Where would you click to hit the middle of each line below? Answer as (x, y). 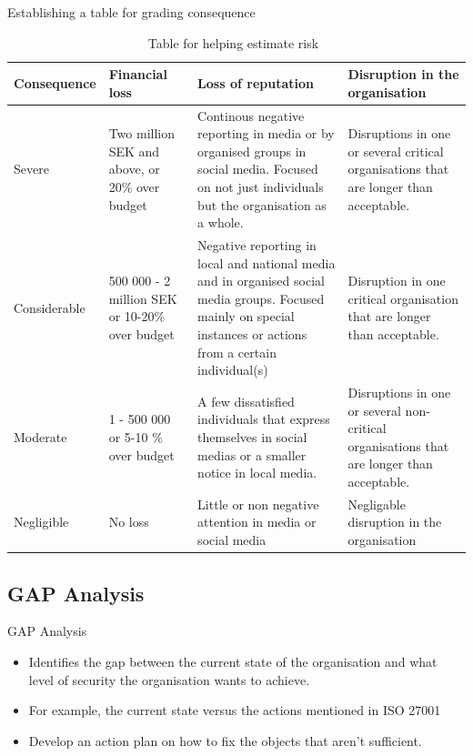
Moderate (40, 437)
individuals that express (264, 419)
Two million (142, 133)
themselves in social (252, 437)
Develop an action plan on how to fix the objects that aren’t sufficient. (225, 740)
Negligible (41, 522)
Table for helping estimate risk (233, 42)
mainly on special (246, 316)
